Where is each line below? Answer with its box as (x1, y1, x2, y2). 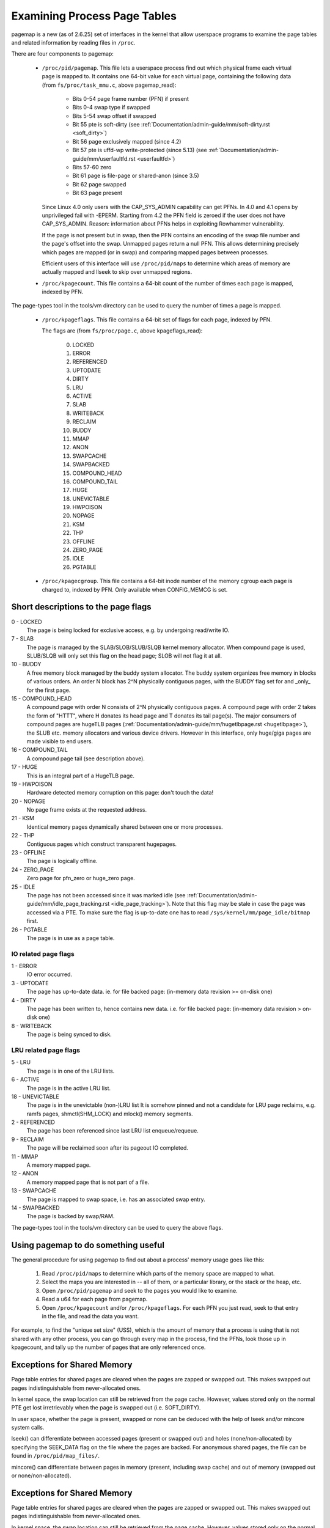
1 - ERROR (11, 963, 37, 970)
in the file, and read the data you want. (42, 1313, 139, 1320)
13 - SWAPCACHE (11, 1187, 57, 1194)
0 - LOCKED (11, 618, 42, 625)
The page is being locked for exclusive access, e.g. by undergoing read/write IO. (26, 626, 230, 634)
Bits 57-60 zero (72, 164, 112, 171)
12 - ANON (11, 1170, 39, 1177)
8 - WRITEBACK (11, 1022, 52, 1029)
